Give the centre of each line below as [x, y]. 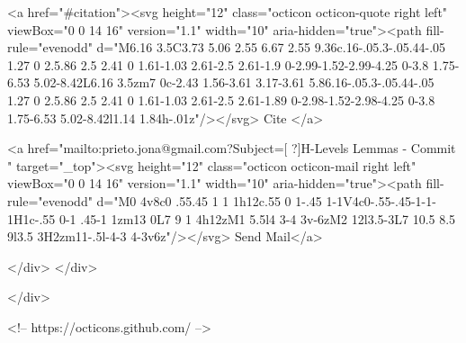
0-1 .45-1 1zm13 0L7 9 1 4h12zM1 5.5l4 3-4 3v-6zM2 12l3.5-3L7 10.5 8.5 [257, 218]
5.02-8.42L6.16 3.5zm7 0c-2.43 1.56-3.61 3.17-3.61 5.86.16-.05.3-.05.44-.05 [234, 82]
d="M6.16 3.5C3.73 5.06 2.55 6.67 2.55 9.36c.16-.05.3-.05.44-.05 [271, 47]
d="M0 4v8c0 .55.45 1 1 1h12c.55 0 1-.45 [209, 200]
